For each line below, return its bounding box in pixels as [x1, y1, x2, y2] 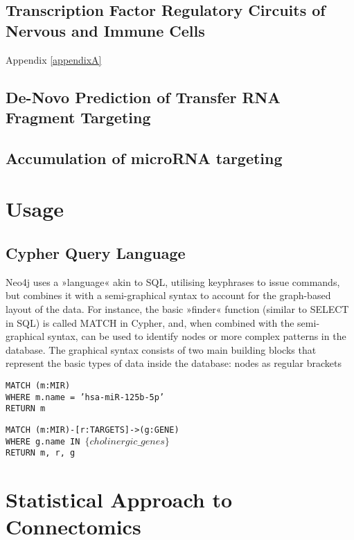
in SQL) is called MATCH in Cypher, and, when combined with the [6, 315, 294, 330]
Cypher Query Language [6, 242, 186, 263]
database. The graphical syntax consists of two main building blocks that [6, 342, 317, 357]
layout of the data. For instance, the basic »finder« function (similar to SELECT [6, 301, 349, 316]
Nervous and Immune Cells [6, 19, 205, 41]
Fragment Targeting [6, 106, 151, 127]
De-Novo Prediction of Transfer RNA [6, 86, 281, 107]
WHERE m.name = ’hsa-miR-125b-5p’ [6, 392, 165, 402]
